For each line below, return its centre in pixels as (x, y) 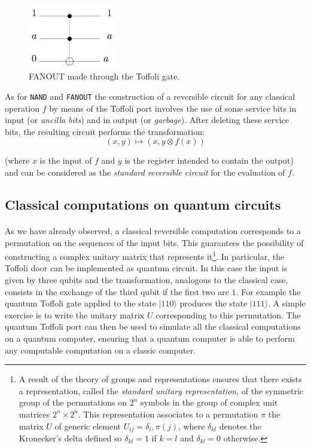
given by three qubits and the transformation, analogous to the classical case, (147, 279)
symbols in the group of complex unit (209, 402)
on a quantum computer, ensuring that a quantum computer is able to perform (150, 338)
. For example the (268, 291)
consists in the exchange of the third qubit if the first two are (117, 291)
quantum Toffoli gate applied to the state (80, 303)
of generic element (88, 426)
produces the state (214, 303)
